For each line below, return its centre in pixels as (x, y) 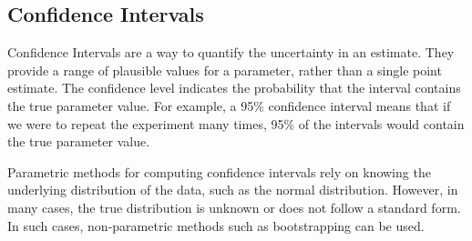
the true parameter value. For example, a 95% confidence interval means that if (229, 105)
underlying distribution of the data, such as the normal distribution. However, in (233, 190)
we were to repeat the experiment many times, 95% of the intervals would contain (236, 123)
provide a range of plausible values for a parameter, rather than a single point (225, 70)
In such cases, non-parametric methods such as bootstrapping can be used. (216, 225)
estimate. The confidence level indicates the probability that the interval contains (234, 88)
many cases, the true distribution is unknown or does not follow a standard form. (234, 207)
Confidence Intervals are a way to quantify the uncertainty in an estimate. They (231, 52)
